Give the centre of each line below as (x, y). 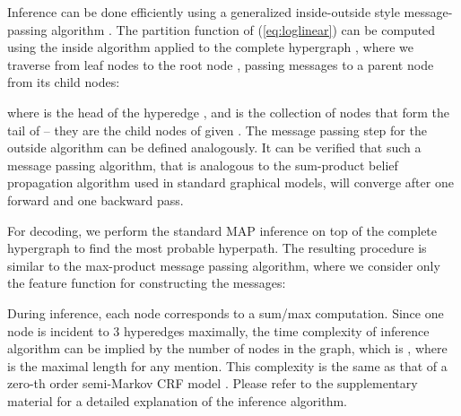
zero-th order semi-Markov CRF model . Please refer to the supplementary (213, 383)
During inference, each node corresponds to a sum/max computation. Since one (226, 312)
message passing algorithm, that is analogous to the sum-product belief (203, 165)
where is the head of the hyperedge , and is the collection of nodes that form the (229, 112)
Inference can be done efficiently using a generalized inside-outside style (204, 12)
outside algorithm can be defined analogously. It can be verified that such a (214, 147)
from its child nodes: (64, 82)
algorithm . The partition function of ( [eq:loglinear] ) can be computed (244, 29)
